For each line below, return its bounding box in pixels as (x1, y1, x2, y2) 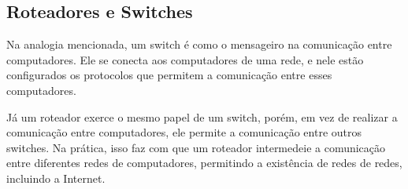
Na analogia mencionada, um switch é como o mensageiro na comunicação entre (6, 36, 392, 53)
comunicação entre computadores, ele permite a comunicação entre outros (6, 124, 362, 140)
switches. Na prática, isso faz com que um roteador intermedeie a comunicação (6, 139, 386, 155)
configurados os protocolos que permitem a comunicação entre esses (6, 67, 332, 83)
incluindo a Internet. (6, 169, 106, 186)
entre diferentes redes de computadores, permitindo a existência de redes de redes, (6, 154, 402, 171)
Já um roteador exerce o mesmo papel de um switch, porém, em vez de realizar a (6, 108, 398, 125)
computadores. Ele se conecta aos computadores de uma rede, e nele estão (6, 51, 364, 67)
